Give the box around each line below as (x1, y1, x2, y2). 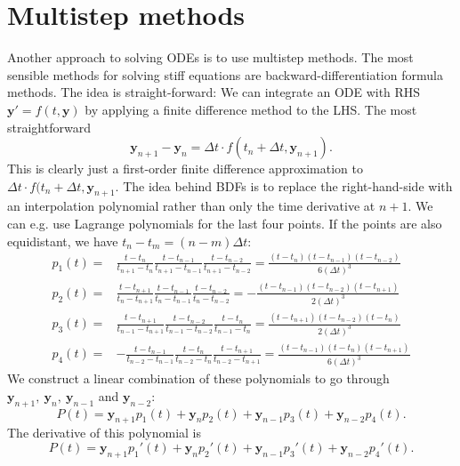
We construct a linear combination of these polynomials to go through (7, 369, 390, 388)
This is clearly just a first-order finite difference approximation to (7, 159, 363, 178)
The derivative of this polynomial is (7, 423, 201, 442)
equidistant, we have (7, 231, 118, 250)
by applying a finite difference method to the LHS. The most (85, 100, 417, 118)
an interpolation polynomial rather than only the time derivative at (7, 197, 375, 215)
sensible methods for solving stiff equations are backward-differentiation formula (7, 65, 443, 84)
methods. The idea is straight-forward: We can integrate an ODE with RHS (7, 83, 421, 101)
